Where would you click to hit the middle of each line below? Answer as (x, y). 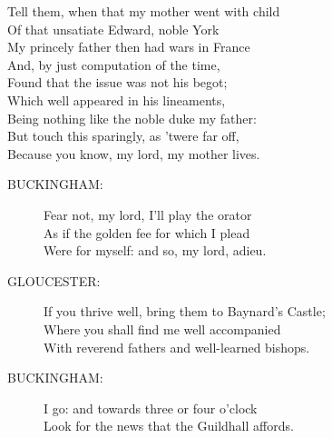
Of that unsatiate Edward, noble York (113, 29)
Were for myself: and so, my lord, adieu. (155, 250)
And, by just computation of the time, (114, 64)
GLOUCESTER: (54, 280)
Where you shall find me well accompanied (162, 328)
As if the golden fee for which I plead (147, 232)
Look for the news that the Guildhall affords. (169, 426)
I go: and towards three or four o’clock (151, 408)
